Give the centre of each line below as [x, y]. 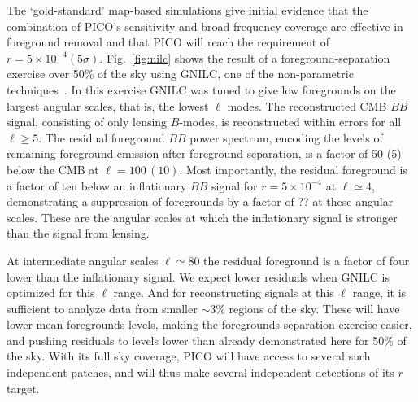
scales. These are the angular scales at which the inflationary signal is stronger [202, 217]
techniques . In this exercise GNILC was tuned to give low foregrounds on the [201, 89]
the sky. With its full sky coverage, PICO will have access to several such [189, 356]
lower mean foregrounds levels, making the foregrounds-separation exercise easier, [209, 324]
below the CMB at [53, 169]
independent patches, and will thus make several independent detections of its [200, 372]
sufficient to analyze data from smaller [102, 308]
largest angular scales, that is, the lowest [108, 105]
